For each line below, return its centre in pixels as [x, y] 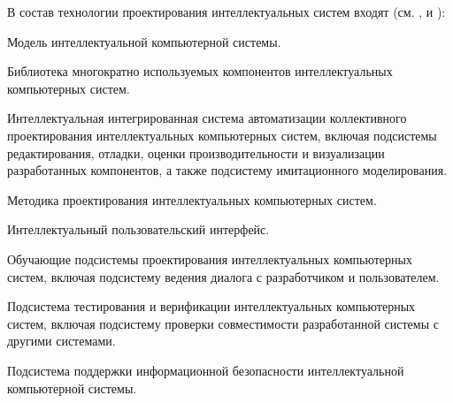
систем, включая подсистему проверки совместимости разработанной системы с [223, 323]
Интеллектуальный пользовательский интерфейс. [138, 229]
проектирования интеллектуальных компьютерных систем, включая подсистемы [222, 135]
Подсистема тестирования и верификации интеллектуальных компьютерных [211, 306]
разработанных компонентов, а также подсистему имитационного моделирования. [227, 170]
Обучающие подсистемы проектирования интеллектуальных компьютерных [210, 259]
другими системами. [61, 341]
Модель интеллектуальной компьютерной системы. [144, 41]
